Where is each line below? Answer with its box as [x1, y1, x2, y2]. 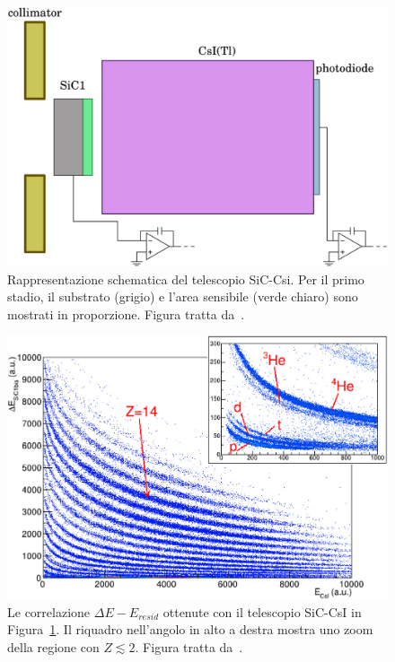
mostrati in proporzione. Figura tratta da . [7, 304, 245, 323]
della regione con [7, 637, 100, 656]
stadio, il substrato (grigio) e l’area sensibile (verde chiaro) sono [7, 287, 358, 306]
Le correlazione [7, 602, 91, 621]
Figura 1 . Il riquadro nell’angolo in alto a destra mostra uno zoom [7, 620, 373, 639]
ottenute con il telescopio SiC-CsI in [162, 602, 362, 621]
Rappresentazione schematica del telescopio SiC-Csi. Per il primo [7, 269, 364, 288]
